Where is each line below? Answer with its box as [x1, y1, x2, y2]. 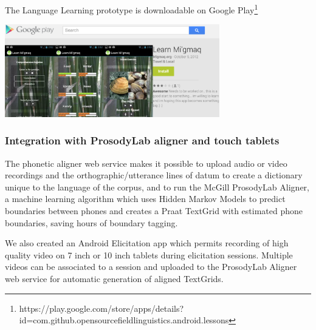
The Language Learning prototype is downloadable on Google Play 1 [5, 2, 258, 16]
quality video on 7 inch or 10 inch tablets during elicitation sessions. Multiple [5, 248, 293, 261]
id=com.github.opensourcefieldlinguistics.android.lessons [19, 314, 229, 326]
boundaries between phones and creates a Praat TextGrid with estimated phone [5, 204, 303, 217]
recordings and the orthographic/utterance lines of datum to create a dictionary [5, 169, 303, 181]
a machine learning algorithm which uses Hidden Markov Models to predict [5, 192, 286, 205]
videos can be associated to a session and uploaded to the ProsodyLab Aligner [5, 260, 297, 273]
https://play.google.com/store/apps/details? [19, 301, 184, 314]
